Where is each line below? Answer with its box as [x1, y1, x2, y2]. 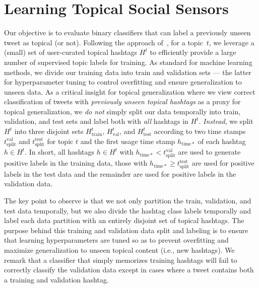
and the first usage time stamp [80, 135, 175, 146]
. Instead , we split [199, 116, 253, 126]
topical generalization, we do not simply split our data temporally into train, [4, 106, 241, 116]
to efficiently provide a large [150, 47, 236, 57]
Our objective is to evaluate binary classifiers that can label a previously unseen [4, 27, 251, 38]
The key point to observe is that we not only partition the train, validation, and [4, 195, 251, 206]
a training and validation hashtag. [4, 274, 109, 284]
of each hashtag [198, 135, 246, 146]
